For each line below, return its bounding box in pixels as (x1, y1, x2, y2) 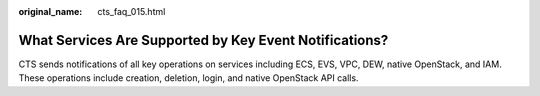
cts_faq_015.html (97, 6, 166, 17)
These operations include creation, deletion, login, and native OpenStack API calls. (18, 72, 359, 84)
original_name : (18, 6, 83, 17)
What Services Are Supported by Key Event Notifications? (18, 31, 389, 49)
